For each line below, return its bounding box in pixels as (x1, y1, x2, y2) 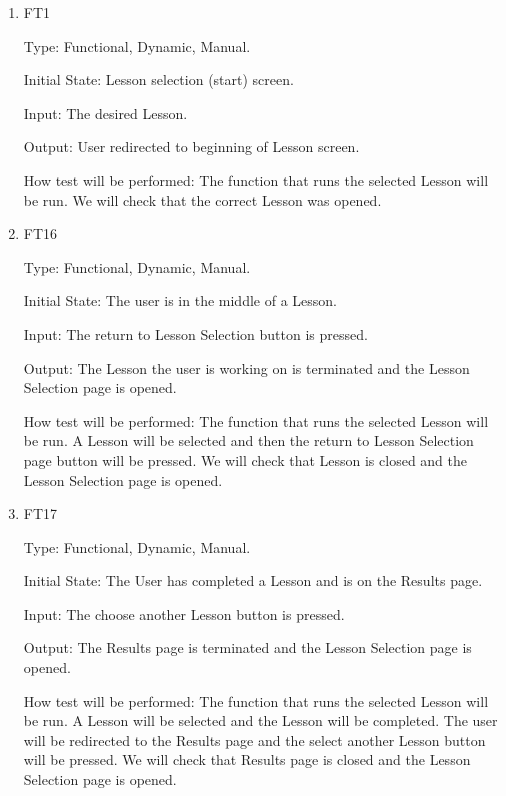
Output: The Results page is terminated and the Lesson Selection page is (23, 637, 472, 658)
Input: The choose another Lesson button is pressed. (23, 603, 345, 624)
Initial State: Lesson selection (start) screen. (23, 69, 294, 90)
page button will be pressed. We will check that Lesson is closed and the (23, 449, 468, 470)
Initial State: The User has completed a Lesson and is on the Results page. (23, 570, 483, 591)
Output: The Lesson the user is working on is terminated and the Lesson (23, 357, 470, 378)
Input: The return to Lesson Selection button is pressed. (23, 323, 368, 344)
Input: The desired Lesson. (23, 102, 188, 123)
